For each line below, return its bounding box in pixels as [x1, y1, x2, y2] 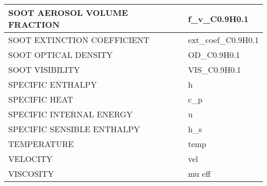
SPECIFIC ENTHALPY [8, 78, 97, 90]
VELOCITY [8, 153, 53, 164]
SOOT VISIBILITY [8, 64, 80, 75]
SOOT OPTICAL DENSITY [8, 49, 113, 60]
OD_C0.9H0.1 [188, 49, 240, 60]
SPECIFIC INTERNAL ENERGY [8, 108, 133, 120]
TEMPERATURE [8, 138, 74, 150]
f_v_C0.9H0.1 [188, 12, 249, 25]
